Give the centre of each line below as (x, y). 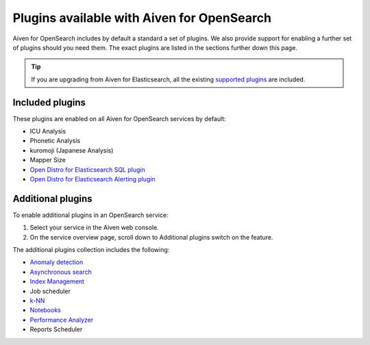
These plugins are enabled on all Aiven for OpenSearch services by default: (119, 118)
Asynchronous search (61, 272)
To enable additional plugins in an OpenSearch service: (90, 215)
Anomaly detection (57, 262)
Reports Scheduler (56, 329)
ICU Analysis (48, 131)
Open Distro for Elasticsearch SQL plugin (87, 169)
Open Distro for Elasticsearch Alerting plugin (92, 179)
